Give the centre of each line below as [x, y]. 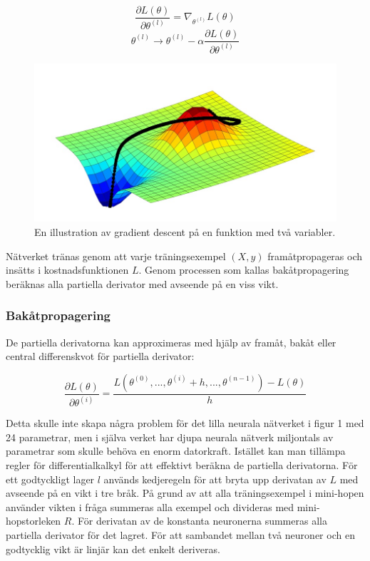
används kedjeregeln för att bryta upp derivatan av [215, 479]
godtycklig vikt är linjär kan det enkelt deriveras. [113, 549]
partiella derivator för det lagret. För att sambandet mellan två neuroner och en [180, 534]
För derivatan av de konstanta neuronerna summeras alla [202, 521]
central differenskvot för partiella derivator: [100, 356]
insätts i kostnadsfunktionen [67, 270]
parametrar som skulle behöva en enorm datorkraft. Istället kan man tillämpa [176, 451]
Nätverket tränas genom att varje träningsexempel [116, 256]
